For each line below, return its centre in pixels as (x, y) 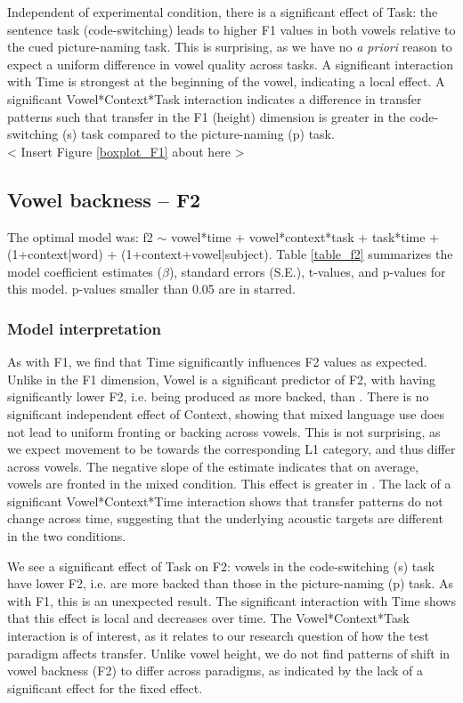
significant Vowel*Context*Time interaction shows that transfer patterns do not (225, 501)
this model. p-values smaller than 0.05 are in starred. (152, 289)
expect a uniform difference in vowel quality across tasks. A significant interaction (231, 64)
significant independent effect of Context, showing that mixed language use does (226, 413)
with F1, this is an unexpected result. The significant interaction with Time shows (231, 600)
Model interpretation (84, 328)
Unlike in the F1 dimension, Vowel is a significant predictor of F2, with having (221, 379)
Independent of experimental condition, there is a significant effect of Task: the (223, 12)
